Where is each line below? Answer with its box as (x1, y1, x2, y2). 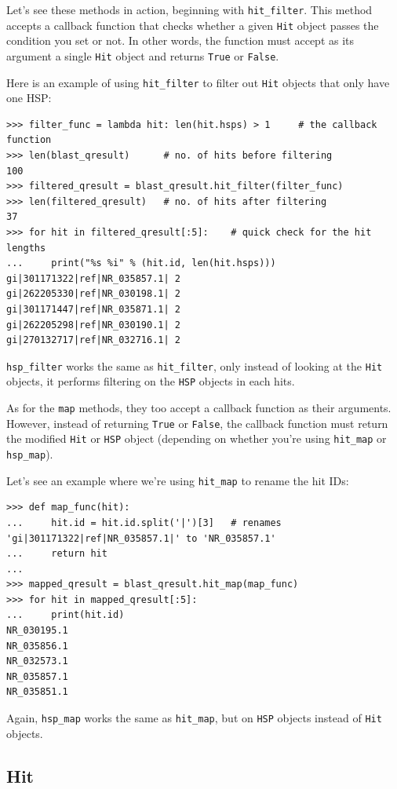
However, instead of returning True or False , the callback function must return (6, 415, 388, 431)
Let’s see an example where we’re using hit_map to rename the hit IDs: (6, 472, 349, 488)
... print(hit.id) (6, 609, 125, 621)
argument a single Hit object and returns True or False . (6, 47, 279, 64)
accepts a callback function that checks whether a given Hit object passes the (6, 16, 379, 33)
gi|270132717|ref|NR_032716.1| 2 (6, 334, 180, 346)
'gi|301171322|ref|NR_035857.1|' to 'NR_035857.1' (6, 532, 276, 544)
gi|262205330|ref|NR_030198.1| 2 (6, 288, 180, 300)
